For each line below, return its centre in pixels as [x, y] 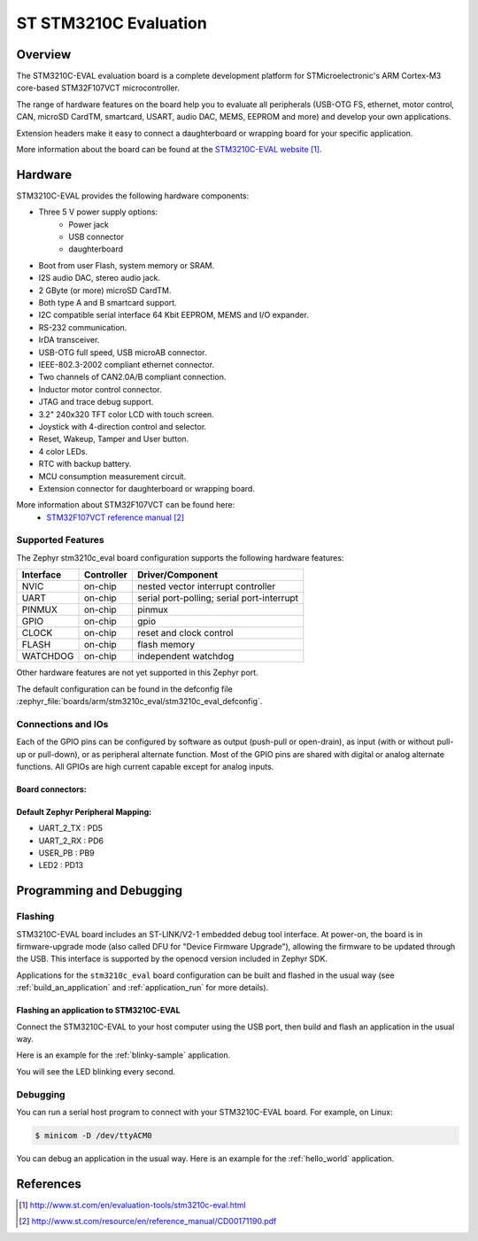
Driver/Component [178, 575]
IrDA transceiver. [69, 340]
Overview [44, 54]
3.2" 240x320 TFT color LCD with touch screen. [126, 414]
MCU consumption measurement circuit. [112, 476]
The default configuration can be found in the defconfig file [125, 689]
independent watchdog [186, 656]
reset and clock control [185, 633]
